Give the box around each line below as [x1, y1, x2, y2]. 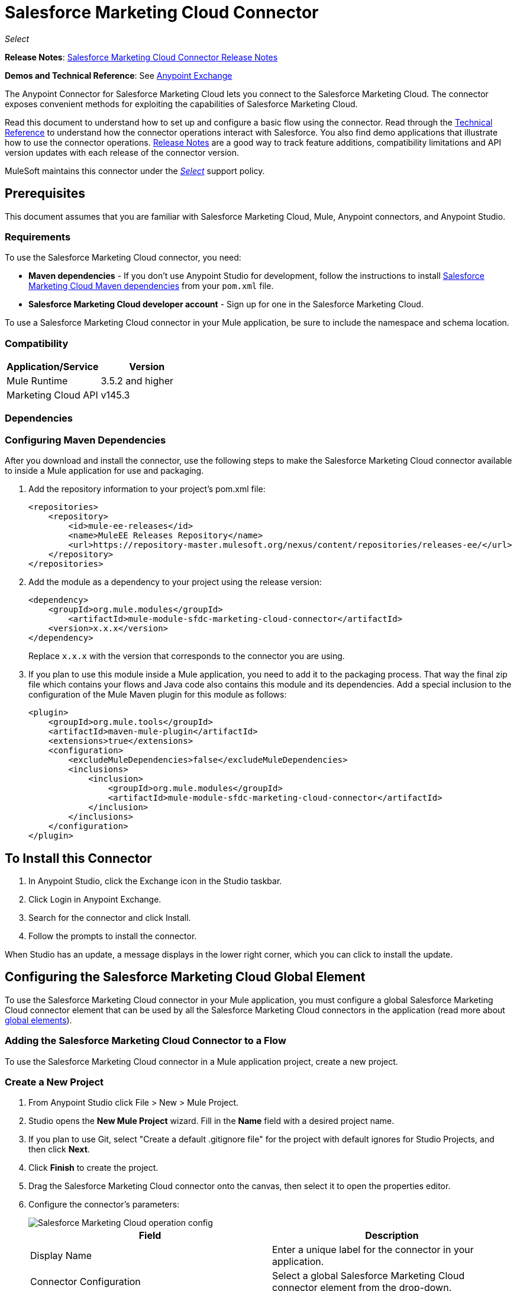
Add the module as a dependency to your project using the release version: [28, 577, 322, 587]
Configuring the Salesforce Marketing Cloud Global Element [5, 969, 366, 985]
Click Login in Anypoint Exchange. [28, 894, 161, 905]
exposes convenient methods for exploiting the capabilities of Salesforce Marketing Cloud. [5, 98, 358, 109]
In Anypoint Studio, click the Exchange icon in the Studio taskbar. [28, 876, 282, 887]
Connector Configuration [30, 1276, 141, 1288]
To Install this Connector [5, 850, 152, 866]
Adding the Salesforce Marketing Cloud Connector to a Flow [5, 1035, 286, 1047]
